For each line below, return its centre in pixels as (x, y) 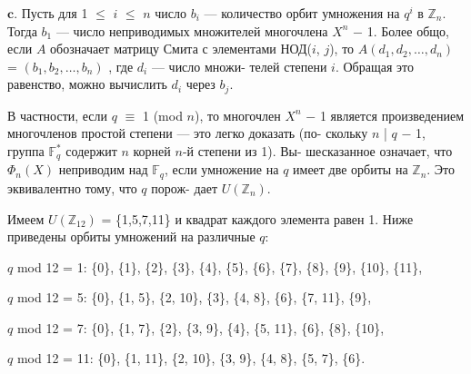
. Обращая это (374, 66)
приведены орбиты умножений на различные (131, 236)
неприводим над (103, 169)
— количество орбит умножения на (302, 13)
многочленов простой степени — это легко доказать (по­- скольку (188, 133)
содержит (91, 151)
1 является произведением (392, 115)
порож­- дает (185, 187)
